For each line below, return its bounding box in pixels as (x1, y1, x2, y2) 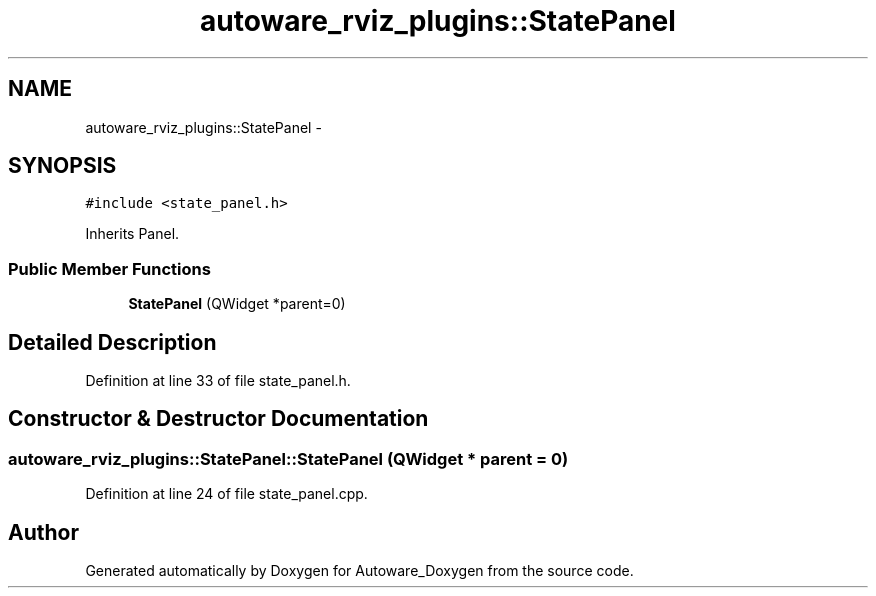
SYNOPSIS (8, 153, 117, 179)
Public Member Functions (8, 258, 211, 279)
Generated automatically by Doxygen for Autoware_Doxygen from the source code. (85, 562, 634, 580)
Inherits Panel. (85, 225, 180, 243)
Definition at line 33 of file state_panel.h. (85, 372, 351, 390)
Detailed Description (8, 329, 217, 355)
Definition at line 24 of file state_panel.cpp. (85, 485, 368, 503)
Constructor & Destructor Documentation (8, 406, 429, 432)
